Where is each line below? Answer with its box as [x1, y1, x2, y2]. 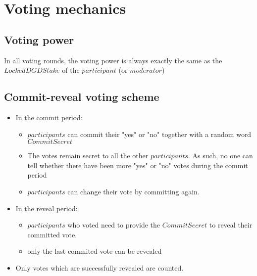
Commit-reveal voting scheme [4, 89, 159, 104]
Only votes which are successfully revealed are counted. [15, 262, 184, 273]
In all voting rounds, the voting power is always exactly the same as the [4, 55, 222, 65]
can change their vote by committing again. [67, 186, 200, 196]
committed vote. [27, 229, 77, 239]
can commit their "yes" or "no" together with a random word [67, 129, 252, 139]
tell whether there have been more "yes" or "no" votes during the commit [27, 160, 248, 170]
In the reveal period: [15, 203, 78, 213]
